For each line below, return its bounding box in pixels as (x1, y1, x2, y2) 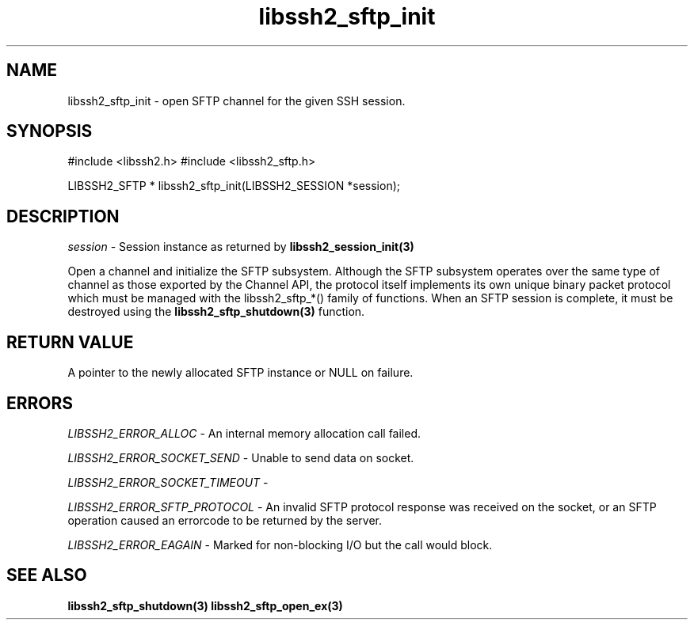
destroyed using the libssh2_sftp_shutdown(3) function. (67, 305, 365, 319)
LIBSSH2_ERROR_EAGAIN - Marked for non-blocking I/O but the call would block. (67, 537, 493, 552)
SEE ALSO (6, 565, 87, 586)
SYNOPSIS (6, 121, 93, 142)
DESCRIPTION (6, 206, 120, 226)
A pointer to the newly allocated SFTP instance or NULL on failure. (67, 366, 414, 380)
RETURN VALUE (6, 332, 134, 352)
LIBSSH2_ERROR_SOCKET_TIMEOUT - (67, 475, 269, 489)
